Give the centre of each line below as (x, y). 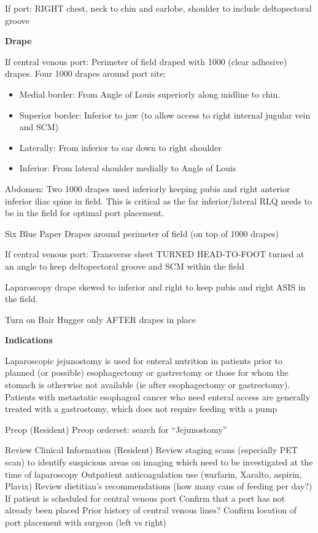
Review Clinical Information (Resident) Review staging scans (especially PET (151, 450)
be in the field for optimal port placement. (85, 213)
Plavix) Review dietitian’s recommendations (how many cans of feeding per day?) (159, 486)
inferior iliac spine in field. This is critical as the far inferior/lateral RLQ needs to (159, 200)
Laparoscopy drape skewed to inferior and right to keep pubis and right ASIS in (155, 286)
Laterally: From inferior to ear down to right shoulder (120, 147)
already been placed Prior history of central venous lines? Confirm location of (151, 510)
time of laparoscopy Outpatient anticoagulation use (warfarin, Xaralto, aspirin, (153, 474)
